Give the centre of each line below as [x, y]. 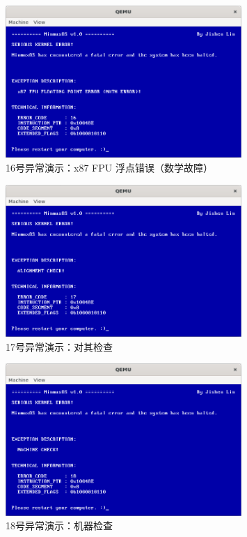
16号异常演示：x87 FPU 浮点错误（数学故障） [109, 168]
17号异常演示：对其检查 [59, 346]
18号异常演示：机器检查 [59, 525]
